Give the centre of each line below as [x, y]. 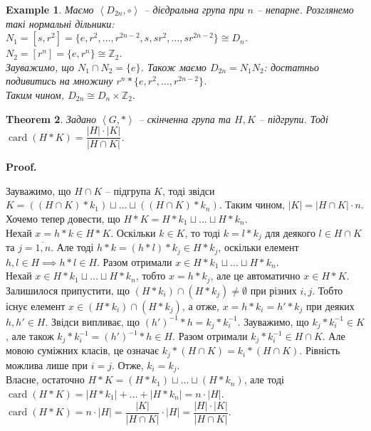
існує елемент [36, 305]
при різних [273, 290]
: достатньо [291, 66]
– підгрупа [128, 190]
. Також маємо [173, 66]
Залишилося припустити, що [68, 290]
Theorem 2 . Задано [51, 118]
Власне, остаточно [45, 379]
